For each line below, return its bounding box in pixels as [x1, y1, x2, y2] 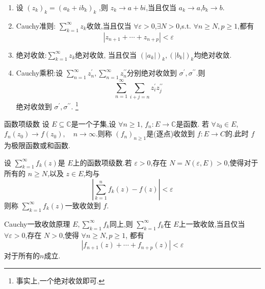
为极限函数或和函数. [4, 139, 70, 150]
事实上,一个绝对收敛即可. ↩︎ [16, 275, 105, 285]
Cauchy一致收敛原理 [4, 218, 70, 229]
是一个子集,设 [71, 118, 116, 129]
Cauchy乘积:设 [16, 67, 63, 78]
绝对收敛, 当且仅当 [75, 49, 137, 60]
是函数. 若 [176, 118, 209, 129]
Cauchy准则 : [16, 20, 56, 31]
